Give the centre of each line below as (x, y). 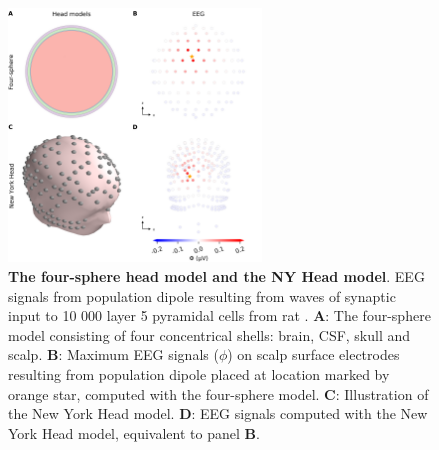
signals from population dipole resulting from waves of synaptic (202, 295)
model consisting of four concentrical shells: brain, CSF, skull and (209, 334)
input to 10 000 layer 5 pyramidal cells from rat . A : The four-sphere (219, 315)
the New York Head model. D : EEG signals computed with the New (218, 413)
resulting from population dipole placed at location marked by (199, 373)
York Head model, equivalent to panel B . (134, 432)
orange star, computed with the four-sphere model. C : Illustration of (218, 393)
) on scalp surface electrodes (313, 354)
